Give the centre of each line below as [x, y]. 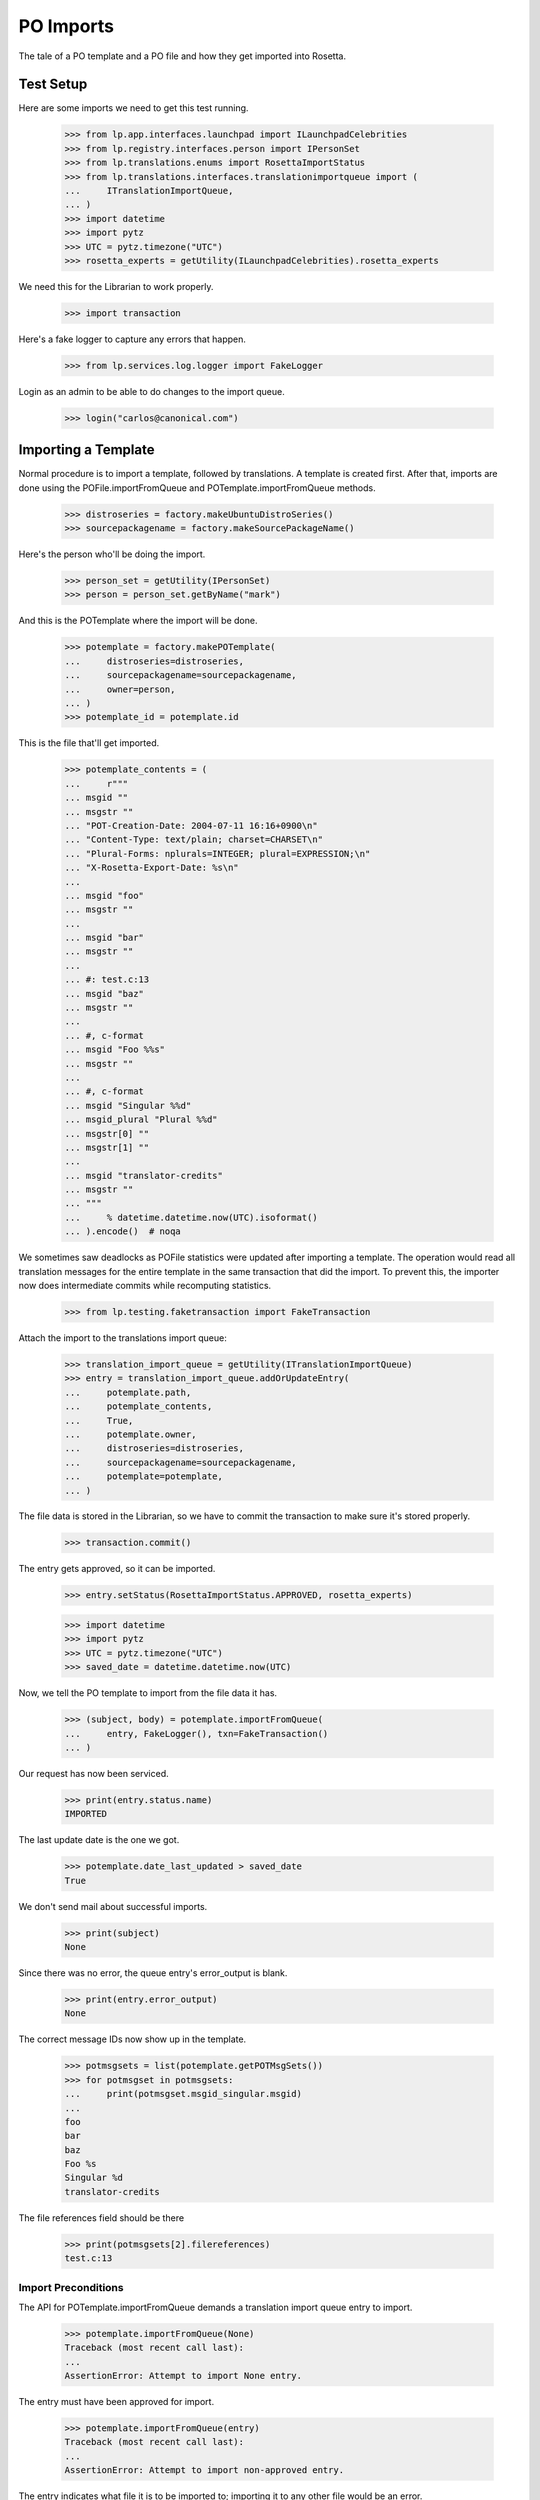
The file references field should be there [101, 2217]
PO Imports [66, 26]
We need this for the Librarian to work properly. [116, 286]
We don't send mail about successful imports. [113, 1906]
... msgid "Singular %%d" [128, 1105]
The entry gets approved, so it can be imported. [117, 1569]
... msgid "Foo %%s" [114, 1049]
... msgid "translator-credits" [144, 1175]
